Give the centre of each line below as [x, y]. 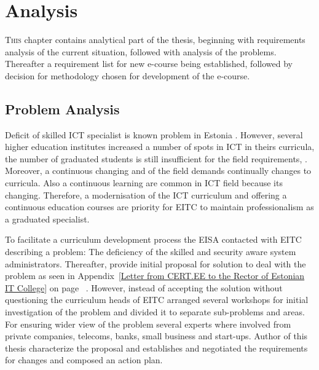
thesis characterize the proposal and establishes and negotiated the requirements [156, 348]
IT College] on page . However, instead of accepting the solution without [144, 287]
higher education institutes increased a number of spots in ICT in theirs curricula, [160, 147]
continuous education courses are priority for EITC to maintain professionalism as [159, 207]
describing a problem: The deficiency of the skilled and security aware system [151, 252]
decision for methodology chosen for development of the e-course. [128, 75]
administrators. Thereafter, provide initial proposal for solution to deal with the [156, 263]
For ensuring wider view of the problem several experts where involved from [148, 324]
